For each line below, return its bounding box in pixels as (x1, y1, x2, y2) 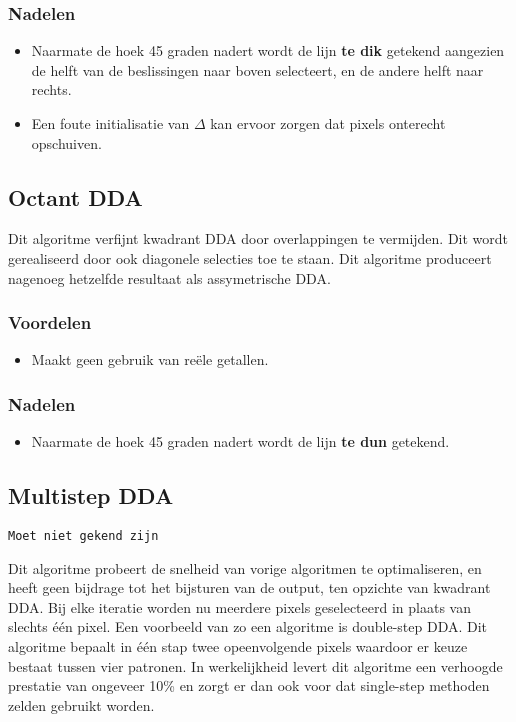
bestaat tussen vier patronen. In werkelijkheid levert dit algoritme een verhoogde (8, 655, 503, 676)
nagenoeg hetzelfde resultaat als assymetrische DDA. (8, 267, 331, 288)
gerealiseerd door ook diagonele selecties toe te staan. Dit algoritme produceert (8, 247, 492, 268)
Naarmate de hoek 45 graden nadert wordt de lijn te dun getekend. (31, 431, 450, 452)
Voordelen (8, 310, 92, 335)
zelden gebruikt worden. (8, 694, 155, 715)
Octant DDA (8, 181, 143, 212)
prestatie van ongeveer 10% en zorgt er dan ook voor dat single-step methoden (8, 675, 490, 696)
